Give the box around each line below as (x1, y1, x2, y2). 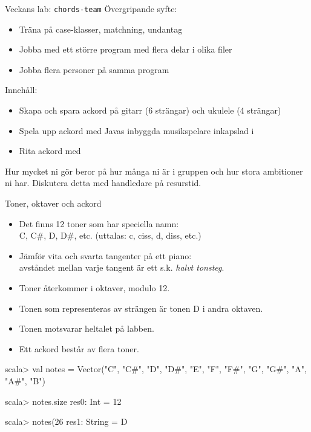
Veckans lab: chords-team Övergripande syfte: (5, 2, 177, 15)
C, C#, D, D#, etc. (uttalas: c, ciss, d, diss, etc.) (19, 229, 201, 242)
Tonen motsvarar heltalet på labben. (19, 322, 154, 335)
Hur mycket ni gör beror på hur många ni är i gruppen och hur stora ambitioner (5, 164, 303, 177)
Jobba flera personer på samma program (19, 63, 169, 76)
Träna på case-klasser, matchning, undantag (19, 22, 183, 35)
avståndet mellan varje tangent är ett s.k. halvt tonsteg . (19, 261, 224, 274)
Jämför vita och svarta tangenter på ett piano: (19, 249, 192, 262)
